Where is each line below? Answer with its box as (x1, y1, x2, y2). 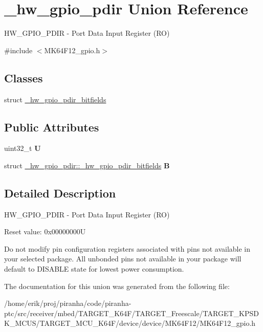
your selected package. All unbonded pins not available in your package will (4, 253, 242, 264)
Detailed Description (4, 185, 116, 201)
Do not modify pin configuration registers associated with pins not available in (4, 243, 251, 254)
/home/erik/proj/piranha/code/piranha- (4, 298, 131, 308)
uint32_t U (4, 143, 41, 153)
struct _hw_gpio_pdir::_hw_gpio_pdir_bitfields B (4, 160, 170, 170)
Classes (4, 70, 43, 85)
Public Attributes (4, 119, 99, 135)
